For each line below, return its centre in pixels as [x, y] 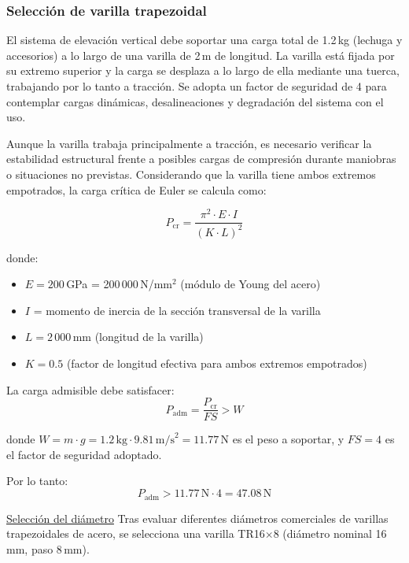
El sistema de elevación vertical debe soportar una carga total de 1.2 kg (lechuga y [204, 40]
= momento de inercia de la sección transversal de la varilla [177, 310]
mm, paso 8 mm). [48, 548]
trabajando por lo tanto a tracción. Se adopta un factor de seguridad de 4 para [197, 86]
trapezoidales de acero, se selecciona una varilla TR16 [136, 533]
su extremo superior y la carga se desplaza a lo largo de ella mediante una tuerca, [203, 70]
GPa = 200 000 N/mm [119, 284]
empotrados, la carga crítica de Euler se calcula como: [136, 189]
